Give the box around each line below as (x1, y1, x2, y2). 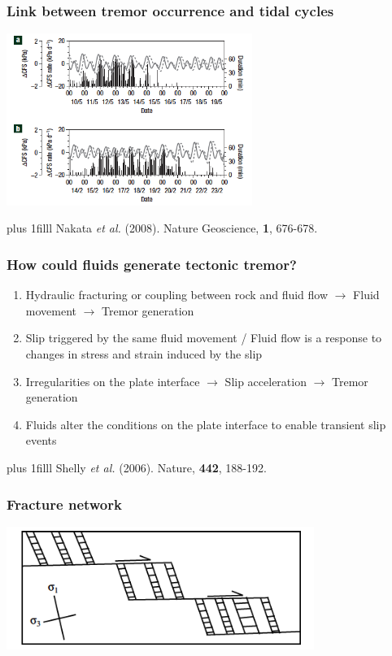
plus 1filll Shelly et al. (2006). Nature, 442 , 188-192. (7, 459, 267, 476)
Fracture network (7, 493, 122, 514)
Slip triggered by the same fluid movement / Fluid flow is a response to (25, 329, 382, 346)
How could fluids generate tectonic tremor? (7, 254, 297, 274)
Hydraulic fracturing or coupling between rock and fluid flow (25, 286, 329, 303)
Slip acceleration (224, 372, 307, 389)
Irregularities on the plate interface (25, 372, 200, 389)
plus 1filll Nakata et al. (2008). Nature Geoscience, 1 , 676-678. (7, 219, 318, 237)
